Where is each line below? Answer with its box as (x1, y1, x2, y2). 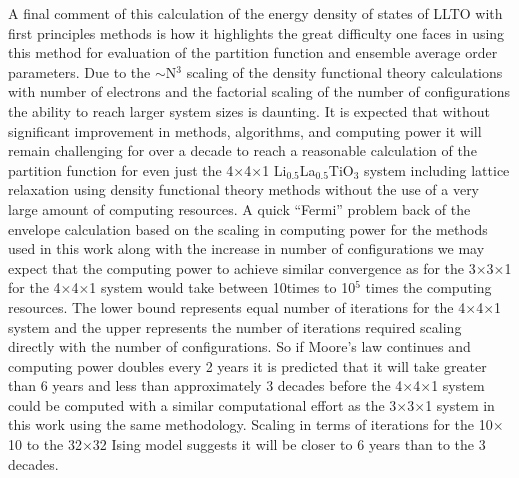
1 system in (425, 394, 495, 415)
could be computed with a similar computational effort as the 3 (8, 394, 397, 415)
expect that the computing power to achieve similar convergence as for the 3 (8, 257, 476, 278)
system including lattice (364, 159, 510, 180)
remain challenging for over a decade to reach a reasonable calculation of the (8, 140, 477, 161)
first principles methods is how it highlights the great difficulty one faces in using (8, 22, 505, 43)
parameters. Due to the (8, 61, 151, 82)
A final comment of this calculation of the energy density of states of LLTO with (8, 3, 503, 23)
